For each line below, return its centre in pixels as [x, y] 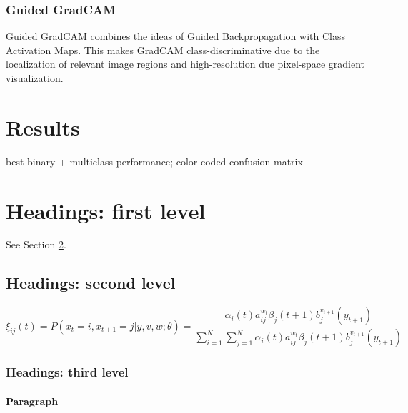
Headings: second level [91, 283]
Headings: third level [67, 372]
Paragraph [32, 401]
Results [43, 127]
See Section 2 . [36, 244]
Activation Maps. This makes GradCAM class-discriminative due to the [163, 50]
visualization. [35, 78]
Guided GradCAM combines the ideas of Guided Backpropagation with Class [175, 36]
